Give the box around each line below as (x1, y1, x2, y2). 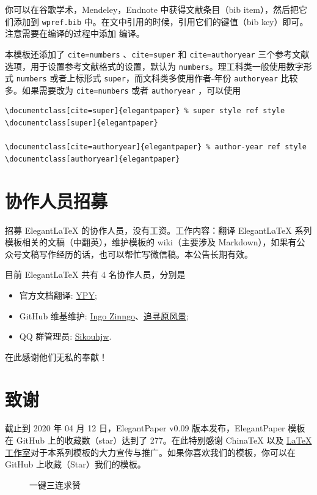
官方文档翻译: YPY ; (19, 288, 97, 301)
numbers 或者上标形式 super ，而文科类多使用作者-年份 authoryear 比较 (16, 72, 298, 84)
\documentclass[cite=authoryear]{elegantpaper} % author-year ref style (5, 143, 307, 152)
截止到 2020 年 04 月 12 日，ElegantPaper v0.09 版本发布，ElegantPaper (5, 422, 285, 434)
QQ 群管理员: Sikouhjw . (19, 330, 112, 343)
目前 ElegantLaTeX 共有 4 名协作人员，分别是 (5, 268, 186, 281)
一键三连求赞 (29, 478, 81, 491)
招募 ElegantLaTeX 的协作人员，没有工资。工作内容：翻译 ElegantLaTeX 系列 (5, 223, 312, 236)
